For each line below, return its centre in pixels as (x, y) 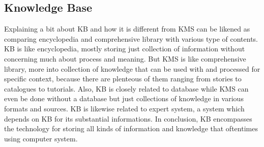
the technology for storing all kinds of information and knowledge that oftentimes (131, 128)
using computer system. (41, 138)
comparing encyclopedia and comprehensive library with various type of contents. (131, 38)
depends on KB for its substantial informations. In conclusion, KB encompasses (128, 118)
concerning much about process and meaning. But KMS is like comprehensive (125, 58)
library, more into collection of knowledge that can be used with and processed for (132, 68)
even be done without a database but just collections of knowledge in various (124, 98)
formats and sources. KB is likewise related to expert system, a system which (124, 108)
